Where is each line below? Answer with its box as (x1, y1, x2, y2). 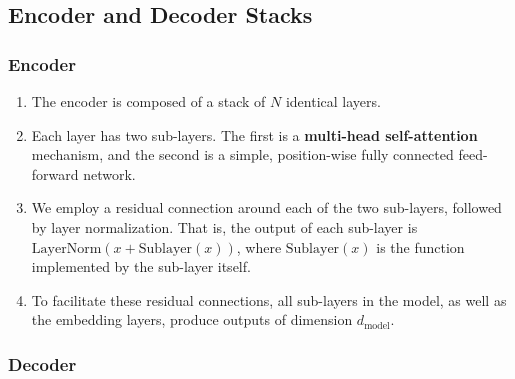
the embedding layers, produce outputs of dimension (31, 309, 353, 330)
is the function (376, 236, 465, 257)
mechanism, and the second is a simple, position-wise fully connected (31, 144, 454, 165)
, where (236, 236, 282, 257)
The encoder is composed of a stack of (31, 91, 266, 111)
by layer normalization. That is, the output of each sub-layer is (31, 216, 418, 237)
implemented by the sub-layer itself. (31, 256, 251, 277)
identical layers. (285, 91, 381, 111)
